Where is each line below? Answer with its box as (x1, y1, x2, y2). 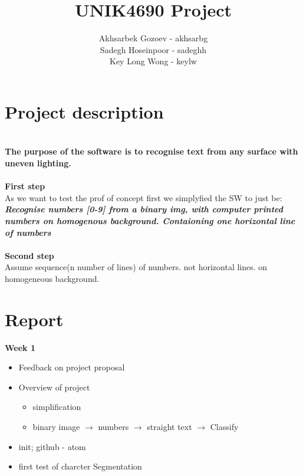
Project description (5, 99, 164, 123)
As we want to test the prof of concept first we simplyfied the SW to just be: (5, 191, 282, 203)
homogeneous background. (5, 272, 100, 284)
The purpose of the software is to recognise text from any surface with (5, 145, 298, 157)
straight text (147, 421, 192, 433)
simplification (32, 401, 81, 413)
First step (5, 180, 45, 192)
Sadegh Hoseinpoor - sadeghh (100, 43, 207, 55)
